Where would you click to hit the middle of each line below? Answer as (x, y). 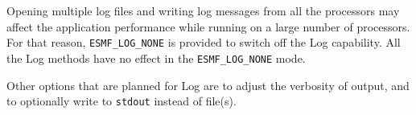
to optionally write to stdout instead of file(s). (122, 101)
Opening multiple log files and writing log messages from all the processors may (203, 10)
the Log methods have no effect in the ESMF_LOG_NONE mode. (156, 57)
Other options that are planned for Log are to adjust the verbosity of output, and (208, 85)
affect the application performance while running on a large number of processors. (208, 26)
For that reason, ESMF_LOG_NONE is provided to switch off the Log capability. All (204, 42)
